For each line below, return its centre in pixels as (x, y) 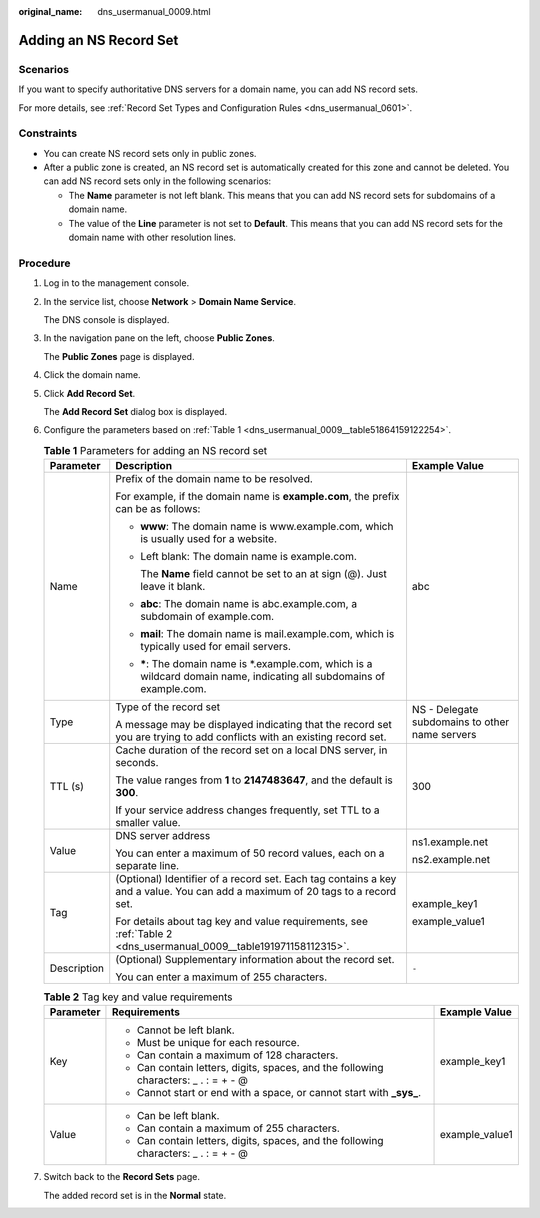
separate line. (147, 866)
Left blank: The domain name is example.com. (248, 557)
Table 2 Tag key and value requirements (138, 997)
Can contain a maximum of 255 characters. (238, 1128)
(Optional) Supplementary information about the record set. (255, 960)
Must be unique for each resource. (218, 1043)
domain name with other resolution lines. (152, 237)
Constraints (48, 133)
